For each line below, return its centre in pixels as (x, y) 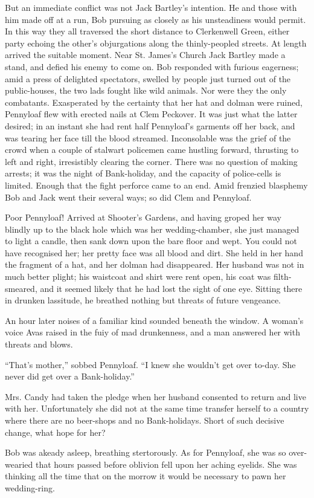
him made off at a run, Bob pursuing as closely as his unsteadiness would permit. (155, 19)
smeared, (21, 288)
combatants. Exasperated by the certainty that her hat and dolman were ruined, (154, 102)
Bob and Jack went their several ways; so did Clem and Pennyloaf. (128, 197)
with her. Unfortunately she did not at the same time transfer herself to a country (157, 408)
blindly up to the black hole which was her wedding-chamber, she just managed (152, 229)
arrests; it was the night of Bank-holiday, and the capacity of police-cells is (143, 173)
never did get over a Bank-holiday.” (70, 376)
